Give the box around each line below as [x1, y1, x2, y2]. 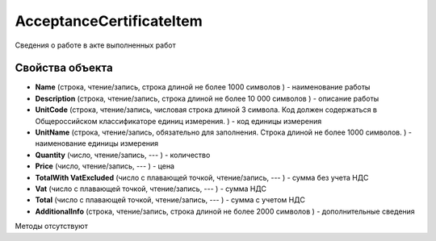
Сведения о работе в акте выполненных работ [15, 40, 177, 50]
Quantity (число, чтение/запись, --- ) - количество [35, 150, 211, 160]
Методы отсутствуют [15, 222, 88, 231]
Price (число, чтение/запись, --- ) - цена [35, 161, 175, 171]
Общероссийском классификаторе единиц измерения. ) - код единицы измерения [35, 116, 322, 126]
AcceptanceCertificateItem [15, 12, 203, 30]
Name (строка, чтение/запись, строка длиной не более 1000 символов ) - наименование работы [35, 82, 371, 92]
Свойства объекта [15, 61, 113, 75]
